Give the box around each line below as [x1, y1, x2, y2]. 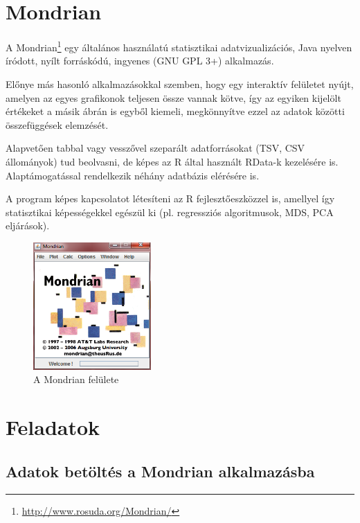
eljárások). [6, 218, 50, 233]
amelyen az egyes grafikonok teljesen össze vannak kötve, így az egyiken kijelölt [6, 90, 341, 105]
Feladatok [6, 413, 100, 441]
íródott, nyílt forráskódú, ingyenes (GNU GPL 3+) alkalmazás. [6, 53, 274, 68]
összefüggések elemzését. [6, 117, 109, 132]
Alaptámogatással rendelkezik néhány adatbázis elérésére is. [6, 168, 260, 182]
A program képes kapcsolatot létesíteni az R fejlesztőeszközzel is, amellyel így [6, 191, 335, 206]
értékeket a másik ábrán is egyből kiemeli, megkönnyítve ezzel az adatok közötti [6, 104, 345, 118]
